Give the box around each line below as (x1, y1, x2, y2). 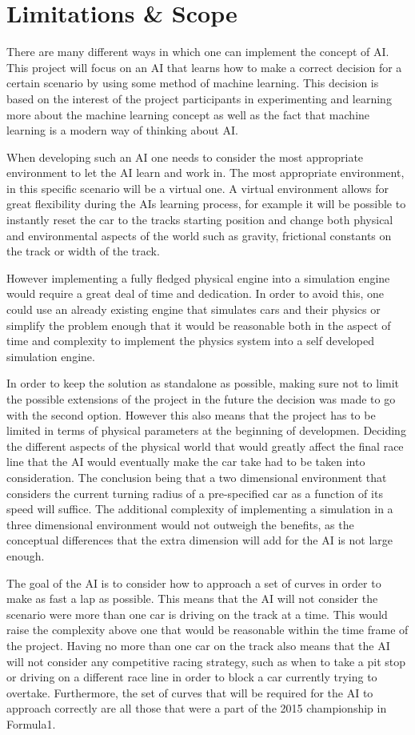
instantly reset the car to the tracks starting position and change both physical (6, 211, 393, 228)
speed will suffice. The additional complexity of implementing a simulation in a (6, 500, 393, 517)
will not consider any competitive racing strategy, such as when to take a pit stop (6, 653, 406, 669)
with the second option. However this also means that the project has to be (6, 406, 376, 423)
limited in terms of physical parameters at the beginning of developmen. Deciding (6, 422, 406, 439)
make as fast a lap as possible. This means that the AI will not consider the (6, 590, 378, 607)
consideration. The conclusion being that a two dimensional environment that (6, 468, 387, 485)
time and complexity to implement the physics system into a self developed (6, 332, 374, 349)
